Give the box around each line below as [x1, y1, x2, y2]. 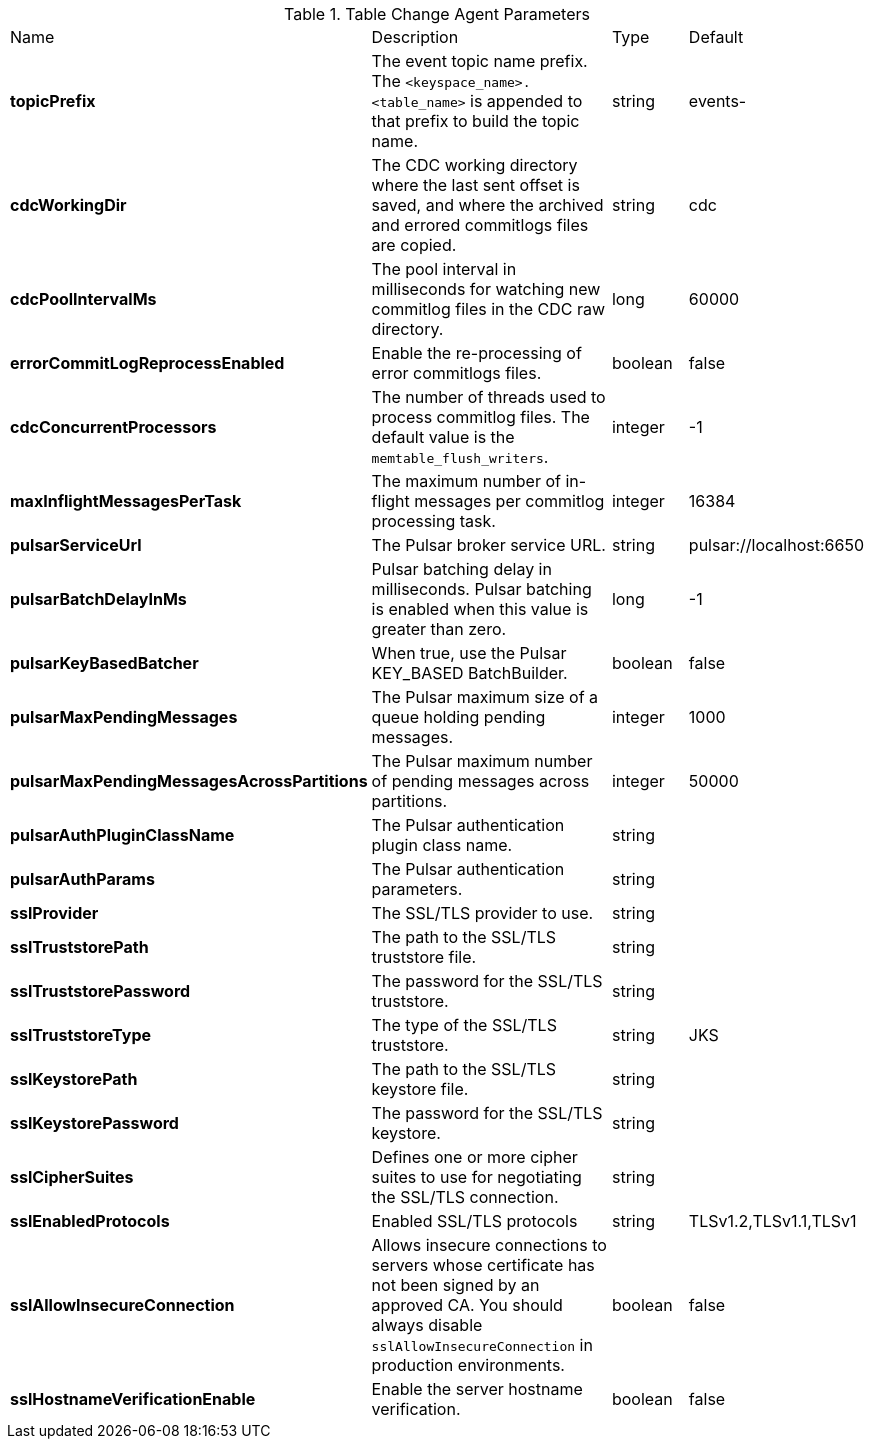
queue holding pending [371, 707, 546, 727]
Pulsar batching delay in [371, 559, 552, 579]
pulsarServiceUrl [10, 535, 142, 555]
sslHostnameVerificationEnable [10, 1389, 256, 1409]
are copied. [371, 235, 457, 255]
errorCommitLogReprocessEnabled [10, 353, 285, 373]
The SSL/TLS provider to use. [371, 903, 594, 923]
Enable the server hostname [371, 1379, 583, 1399]
